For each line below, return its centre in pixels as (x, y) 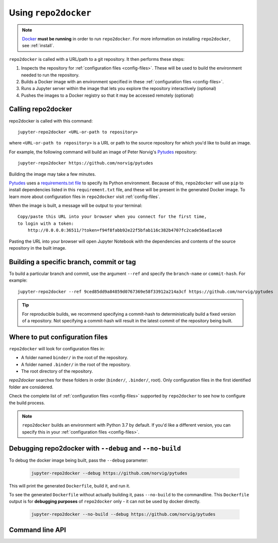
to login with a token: (46, 223)
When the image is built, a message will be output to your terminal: (76, 206)
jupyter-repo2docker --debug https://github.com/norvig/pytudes (109, 473)
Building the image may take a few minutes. (52, 174)
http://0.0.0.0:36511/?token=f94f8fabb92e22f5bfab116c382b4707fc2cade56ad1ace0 (125, 230)
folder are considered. (31, 387)
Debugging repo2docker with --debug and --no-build (95, 448)
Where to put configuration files (58, 337)
